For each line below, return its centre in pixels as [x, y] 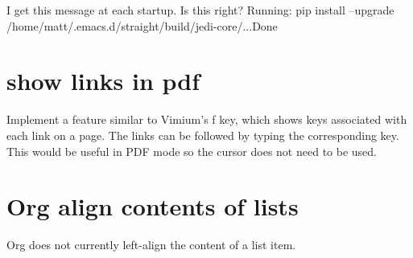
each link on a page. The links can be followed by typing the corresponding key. [203, 135]
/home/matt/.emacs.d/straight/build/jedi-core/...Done [142, 25]
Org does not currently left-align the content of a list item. [151, 245]
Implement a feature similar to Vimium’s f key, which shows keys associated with [207, 119]
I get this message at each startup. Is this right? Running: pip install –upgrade [200, 10]
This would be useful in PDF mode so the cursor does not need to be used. [192, 151]
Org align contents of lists [153, 206]
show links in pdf [103, 81]
